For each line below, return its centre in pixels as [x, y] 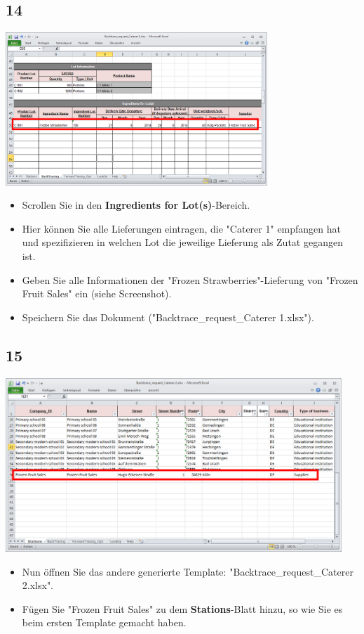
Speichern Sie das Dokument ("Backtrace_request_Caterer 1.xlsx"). [168, 317]
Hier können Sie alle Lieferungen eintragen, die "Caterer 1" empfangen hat [181, 228]
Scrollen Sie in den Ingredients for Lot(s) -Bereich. [136, 205]
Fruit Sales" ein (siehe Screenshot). [97, 293]
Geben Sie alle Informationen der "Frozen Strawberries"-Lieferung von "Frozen [190, 279]
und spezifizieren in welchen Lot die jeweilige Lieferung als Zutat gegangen [182, 242]
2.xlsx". [38, 585]
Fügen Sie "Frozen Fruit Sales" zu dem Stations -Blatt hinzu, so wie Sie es [182, 608]
